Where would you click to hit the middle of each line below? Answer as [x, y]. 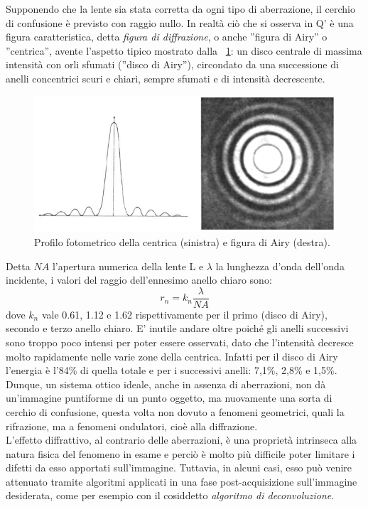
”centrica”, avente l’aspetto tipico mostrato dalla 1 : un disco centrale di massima [184, 50]
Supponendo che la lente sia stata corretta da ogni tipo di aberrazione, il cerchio [180, 9]
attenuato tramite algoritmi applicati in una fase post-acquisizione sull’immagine [182, 481]
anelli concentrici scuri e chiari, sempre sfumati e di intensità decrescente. [166, 78]
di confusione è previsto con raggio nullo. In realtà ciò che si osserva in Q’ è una [180, 22]
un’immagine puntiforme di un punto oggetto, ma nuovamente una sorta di [169, 398]
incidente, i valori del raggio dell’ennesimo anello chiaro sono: [139, 280]
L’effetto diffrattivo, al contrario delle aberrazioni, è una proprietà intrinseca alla [182, 440]
